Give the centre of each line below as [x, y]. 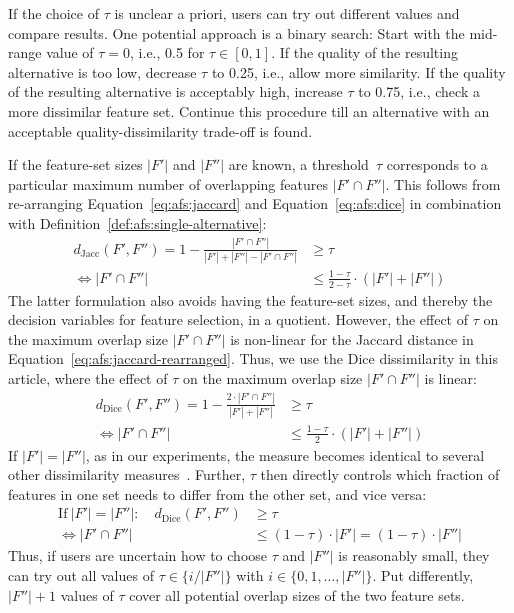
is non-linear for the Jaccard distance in [352, 338]
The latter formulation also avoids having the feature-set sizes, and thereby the [250, 299]
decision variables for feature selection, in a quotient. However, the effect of [238, 319]
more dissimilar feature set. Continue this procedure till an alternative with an [249, 110]
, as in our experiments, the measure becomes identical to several [285, 454]
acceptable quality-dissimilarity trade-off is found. [160, 130]
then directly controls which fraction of [380, 474]
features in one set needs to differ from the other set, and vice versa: [217, 493]
